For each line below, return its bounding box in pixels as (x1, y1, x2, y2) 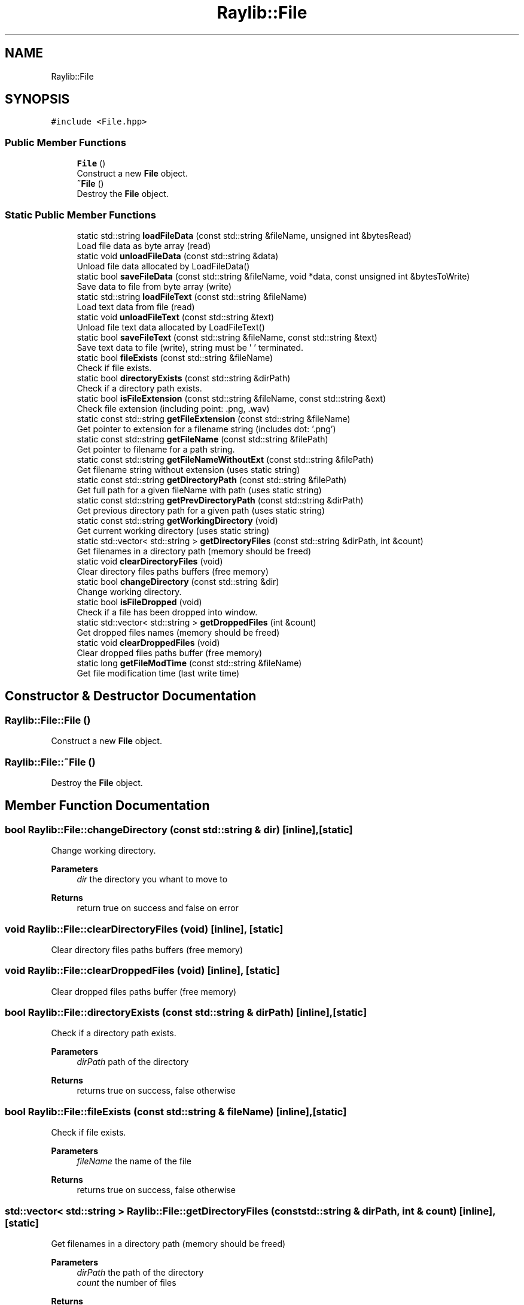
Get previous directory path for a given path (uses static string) (77, 505, 325, 515)
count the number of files (77, 1277, 176, 1288)
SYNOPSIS (5, 92, 70, 107)
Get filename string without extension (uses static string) (77, 464, 300, 475)
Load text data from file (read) (77, 301, 195, 312)
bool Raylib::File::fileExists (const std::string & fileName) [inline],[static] (5, 1105, 347, 1118)
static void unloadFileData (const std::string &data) (77, 250, 279, 261)
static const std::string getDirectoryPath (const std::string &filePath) (77, 474, 347, 485)
